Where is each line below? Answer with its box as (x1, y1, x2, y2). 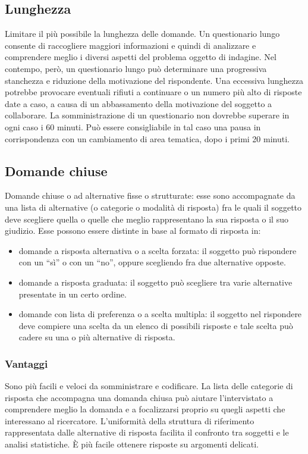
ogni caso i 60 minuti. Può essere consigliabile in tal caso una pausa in (5, 120, 261, 133)
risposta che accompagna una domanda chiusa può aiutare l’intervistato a (5, 391, 274, 403)
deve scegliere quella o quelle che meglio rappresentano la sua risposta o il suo (5, 212, 288, 225)
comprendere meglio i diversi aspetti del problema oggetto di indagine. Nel (5, 51, 276, 63)
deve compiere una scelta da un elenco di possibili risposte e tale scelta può (18, 319, 293, 331)
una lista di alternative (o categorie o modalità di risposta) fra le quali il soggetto (5, 201, 302, 213)
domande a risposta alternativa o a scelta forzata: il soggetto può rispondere (18, 244, 297, 256)
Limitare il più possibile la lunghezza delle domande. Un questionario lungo (5, 27, 280, 40)
